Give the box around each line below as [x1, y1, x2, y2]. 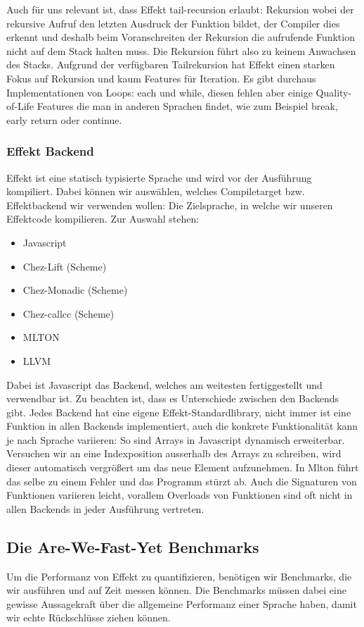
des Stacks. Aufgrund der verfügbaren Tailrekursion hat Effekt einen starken [6, 57, 335, 72]
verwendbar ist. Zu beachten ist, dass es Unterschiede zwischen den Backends [6, 391, 339, 406]
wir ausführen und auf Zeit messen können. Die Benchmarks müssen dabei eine [6, 583, 346, 597]
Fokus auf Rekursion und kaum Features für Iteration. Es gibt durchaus [6, 70, 316, 85]
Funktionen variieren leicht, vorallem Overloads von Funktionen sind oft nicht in [6, 488, 353, 502]
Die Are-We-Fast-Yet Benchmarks [6, 535, 259, 557]
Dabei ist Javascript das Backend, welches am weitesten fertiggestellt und [6, 377, 323, 392]
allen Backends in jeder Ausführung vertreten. [6, 501, 204, 516]
